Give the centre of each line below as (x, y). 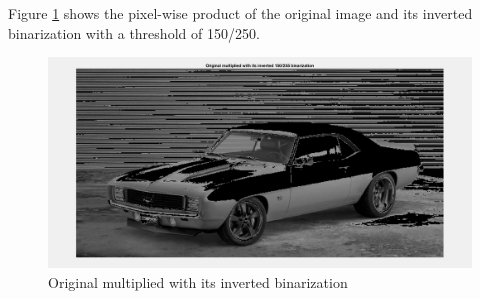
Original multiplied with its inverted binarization (198, 281)
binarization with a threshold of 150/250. (134, 32)
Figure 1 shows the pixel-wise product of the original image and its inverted (240, 13)
